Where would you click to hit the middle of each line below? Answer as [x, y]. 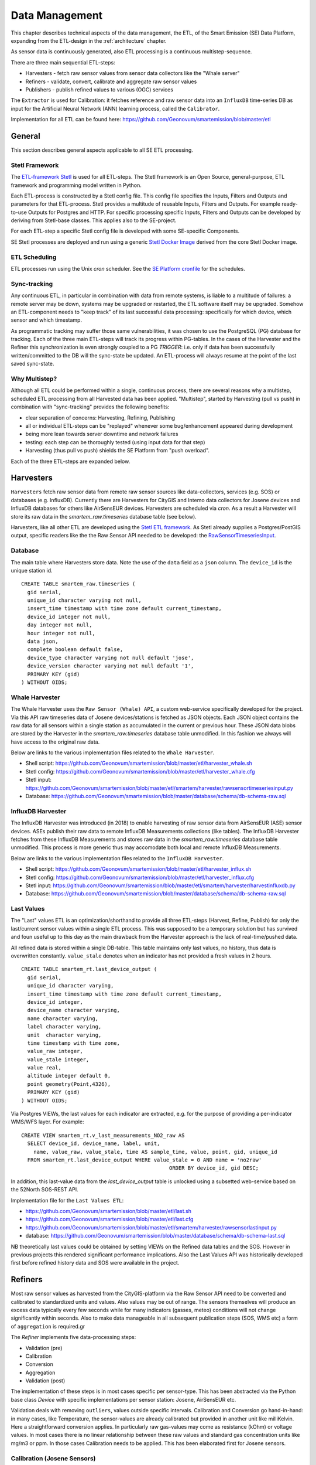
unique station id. [32, 570]
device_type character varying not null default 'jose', [111, 657]
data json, [43, 641]
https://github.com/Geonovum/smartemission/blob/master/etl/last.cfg [109, 1219]
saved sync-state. [32, 364]
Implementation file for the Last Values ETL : [67, 1200]
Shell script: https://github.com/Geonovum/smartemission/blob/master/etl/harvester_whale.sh [139, 763]
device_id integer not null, [69, 616]
